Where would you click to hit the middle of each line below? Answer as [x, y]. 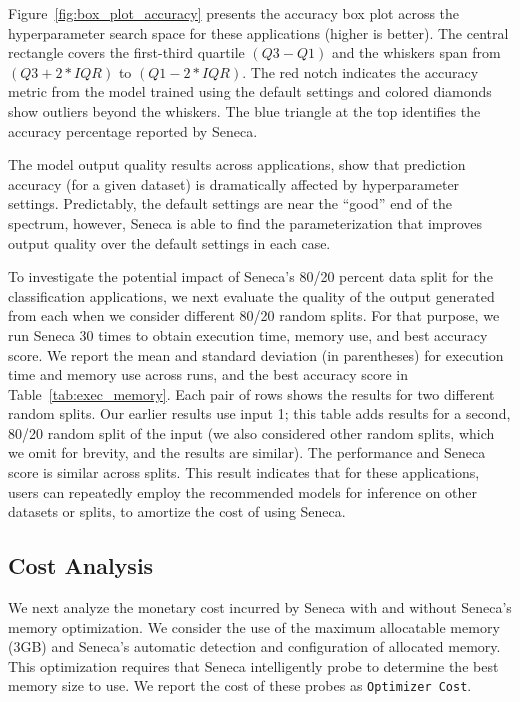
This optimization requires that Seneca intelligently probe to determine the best [253, 665]
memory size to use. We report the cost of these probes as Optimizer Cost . [240, 685]
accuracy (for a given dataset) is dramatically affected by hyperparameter [234, 183]
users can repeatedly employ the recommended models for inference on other [243, 491]
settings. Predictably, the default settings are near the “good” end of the [230, 203]
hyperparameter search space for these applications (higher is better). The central [258, 32]
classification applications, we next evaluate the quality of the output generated [251, 295]
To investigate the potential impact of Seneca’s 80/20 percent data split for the [250, 276]
